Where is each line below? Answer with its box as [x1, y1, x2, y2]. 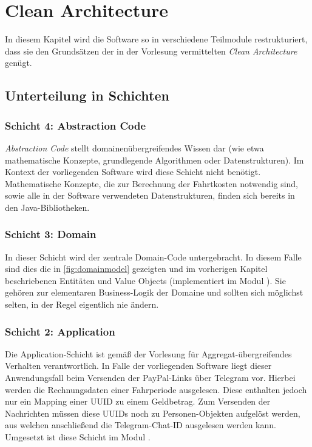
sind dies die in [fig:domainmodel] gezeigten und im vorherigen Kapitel [5, 262, 268, 275]
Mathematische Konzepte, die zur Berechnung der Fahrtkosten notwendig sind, [5, 177, 298, 190]
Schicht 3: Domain [5, 227, 97, 242]
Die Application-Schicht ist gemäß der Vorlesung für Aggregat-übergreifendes [5, 347, 292, 360]
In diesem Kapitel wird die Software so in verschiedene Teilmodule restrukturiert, [5, 33, 308, 45]
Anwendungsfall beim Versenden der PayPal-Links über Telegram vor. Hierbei [5, 371, 296, 384]
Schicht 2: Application [5, 323, 115, 339]
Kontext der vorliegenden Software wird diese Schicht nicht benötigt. [5, 165, 261, 178]
